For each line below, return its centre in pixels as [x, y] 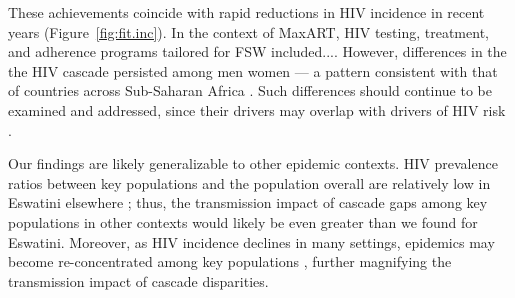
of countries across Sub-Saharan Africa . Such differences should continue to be [250, 90]
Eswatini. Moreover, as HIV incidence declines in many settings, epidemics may [251, 241]
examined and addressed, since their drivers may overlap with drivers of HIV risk [257, 109]
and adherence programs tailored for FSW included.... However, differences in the [257, 51]
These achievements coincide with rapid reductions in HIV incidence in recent [246, 12]
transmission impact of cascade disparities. [138, 280]
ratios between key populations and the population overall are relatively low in [249, 182]
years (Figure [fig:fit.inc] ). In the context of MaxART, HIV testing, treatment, [248, 31]
